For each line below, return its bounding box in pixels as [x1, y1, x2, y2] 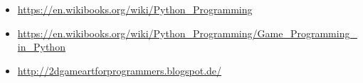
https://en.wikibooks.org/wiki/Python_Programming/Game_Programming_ [17, 25, 357, 40]
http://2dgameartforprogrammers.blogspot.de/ [17, 63, 222, 77]
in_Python [17, 39, 65, 54]
